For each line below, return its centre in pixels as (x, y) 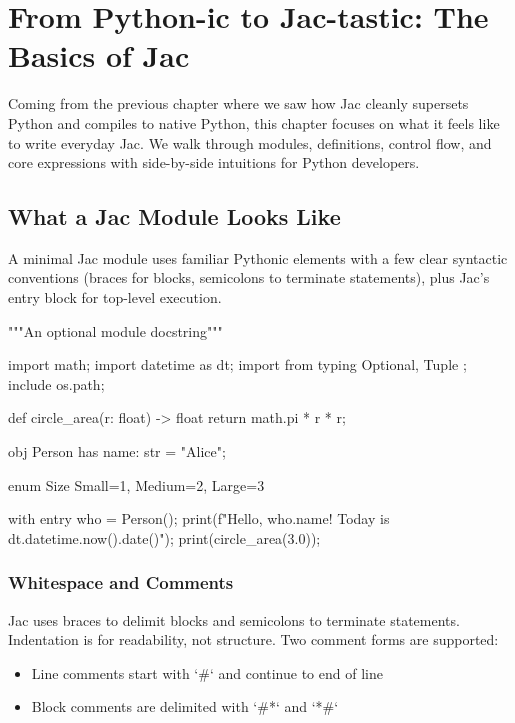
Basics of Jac (99, 55)
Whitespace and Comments (121, 582)
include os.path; (56, 383)
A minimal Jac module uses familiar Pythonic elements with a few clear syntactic (258, 257)
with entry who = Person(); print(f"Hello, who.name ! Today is (199, 518)
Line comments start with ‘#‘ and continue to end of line (207, 672)
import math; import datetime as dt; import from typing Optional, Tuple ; (237, 364)
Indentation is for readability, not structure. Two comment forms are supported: (253, 639)
